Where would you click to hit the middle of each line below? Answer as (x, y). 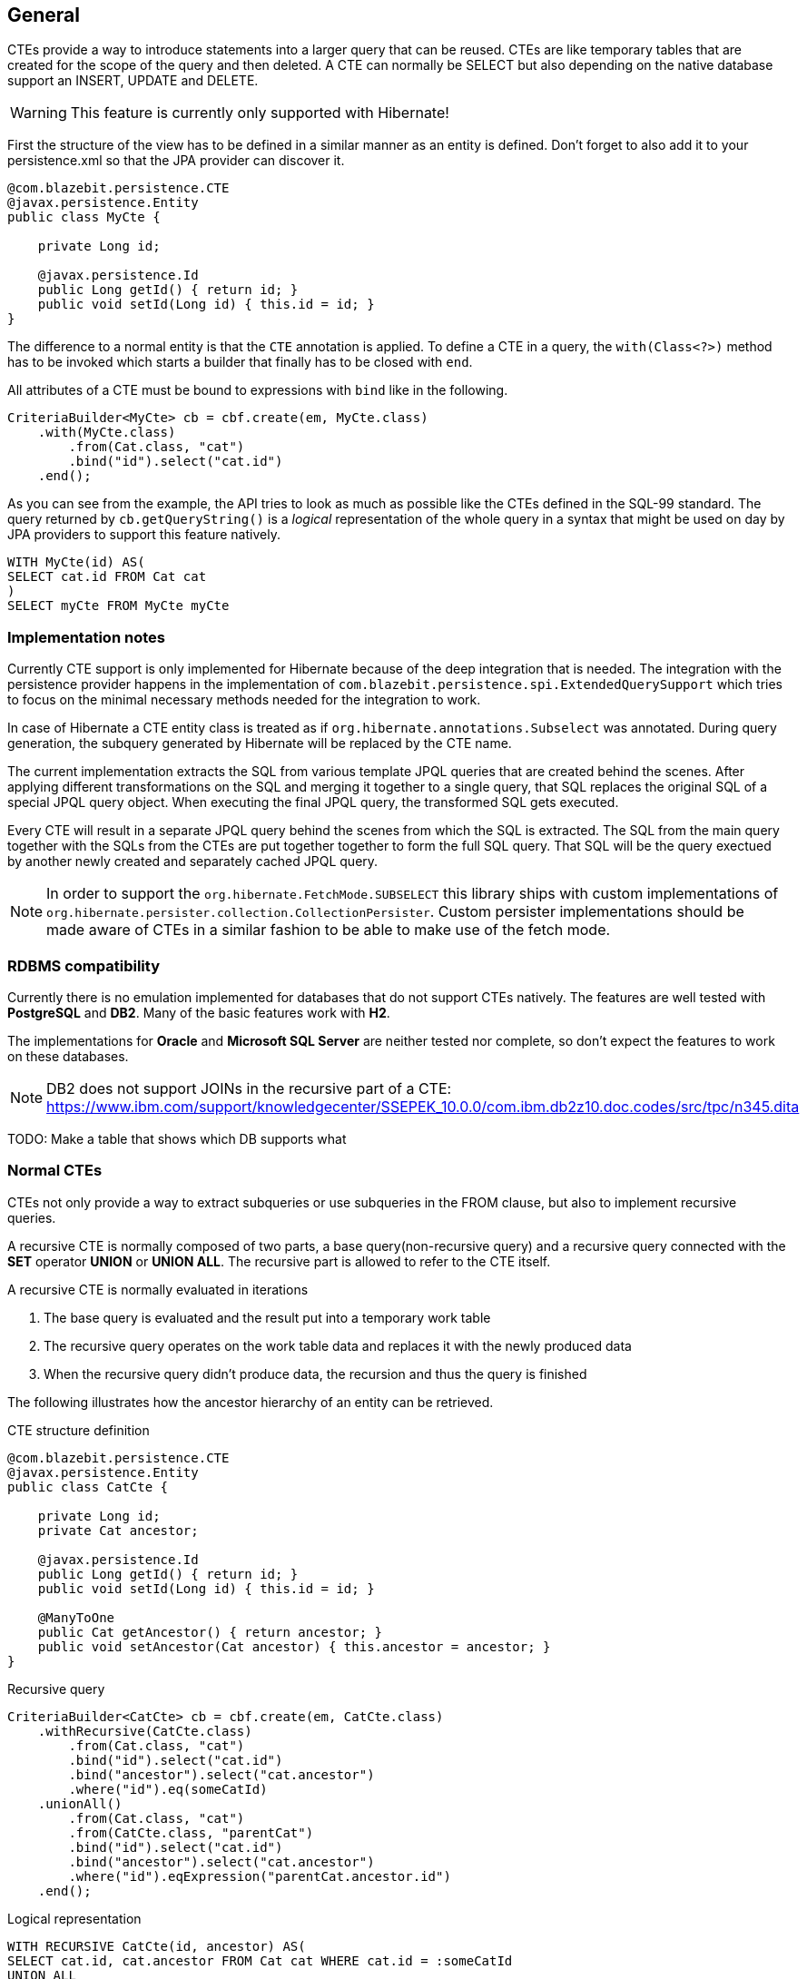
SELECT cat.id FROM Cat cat (107, 577)
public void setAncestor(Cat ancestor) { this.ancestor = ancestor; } (294, 1646)
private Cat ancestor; (118, 1530)
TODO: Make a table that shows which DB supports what (177, 1138)
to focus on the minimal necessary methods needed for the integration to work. (244, 700)
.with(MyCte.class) (107, 433)
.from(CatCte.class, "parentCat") (191, 1832)
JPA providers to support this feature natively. (144, 535)
